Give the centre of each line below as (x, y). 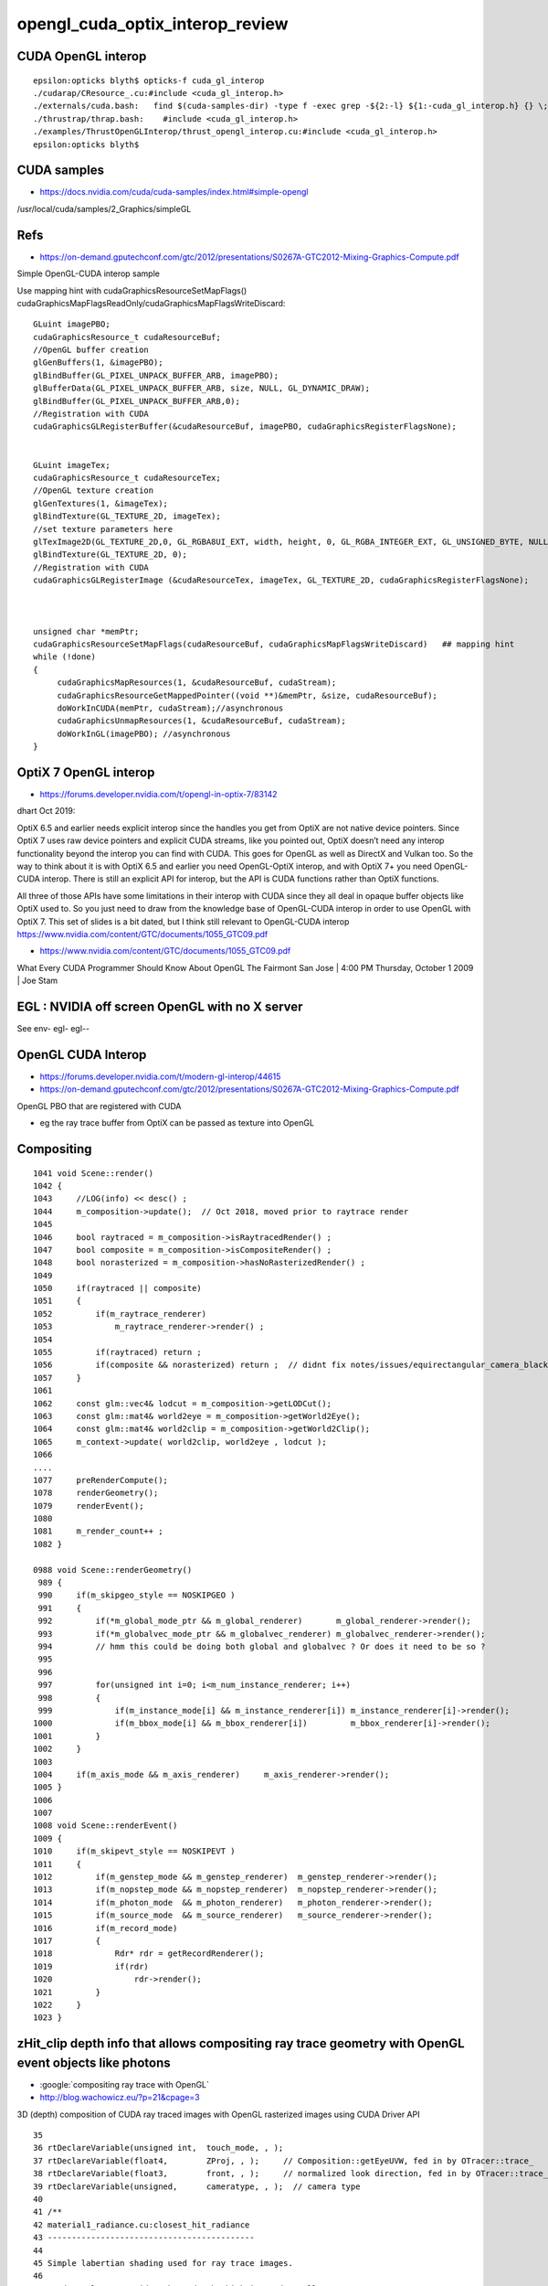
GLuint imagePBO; (72, 324)
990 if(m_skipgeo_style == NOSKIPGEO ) (137, 1595)
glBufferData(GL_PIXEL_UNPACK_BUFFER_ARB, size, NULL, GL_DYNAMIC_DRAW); (202, 388)
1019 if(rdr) (91, 1966)
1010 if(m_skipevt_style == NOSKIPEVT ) (135, 1851)
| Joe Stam (37, 981)
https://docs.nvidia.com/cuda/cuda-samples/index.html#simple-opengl (174, 192)
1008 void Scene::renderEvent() (105, 1826)
